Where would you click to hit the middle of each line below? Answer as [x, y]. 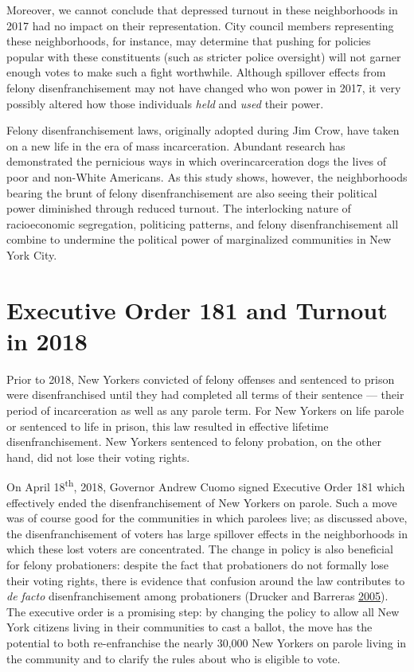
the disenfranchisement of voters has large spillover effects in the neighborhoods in [207, 533]
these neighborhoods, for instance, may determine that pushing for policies [189, 41]
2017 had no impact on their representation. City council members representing [200, 25]
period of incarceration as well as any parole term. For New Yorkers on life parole [205, 410]
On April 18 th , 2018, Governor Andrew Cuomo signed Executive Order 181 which [206, 486]
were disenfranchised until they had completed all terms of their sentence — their [205, 395]
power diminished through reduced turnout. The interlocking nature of [179, 208]
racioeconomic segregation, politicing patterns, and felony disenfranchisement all [203, 223]
